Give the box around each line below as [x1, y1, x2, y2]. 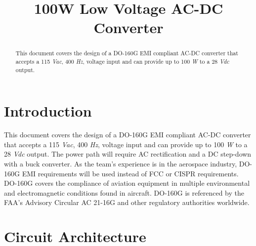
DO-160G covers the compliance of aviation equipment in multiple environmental [4, 178, 250, 188]
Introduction [4, 101, 92, 121]
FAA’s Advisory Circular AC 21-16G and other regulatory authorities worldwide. [4, 197, 250, 207]
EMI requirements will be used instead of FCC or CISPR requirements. [22, 168, 239, 178]
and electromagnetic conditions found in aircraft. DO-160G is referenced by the [4, 187, 244, 198]
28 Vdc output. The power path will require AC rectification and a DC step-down [4, 149, 252, 159]
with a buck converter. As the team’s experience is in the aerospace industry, [4, 159, 237, 169]
